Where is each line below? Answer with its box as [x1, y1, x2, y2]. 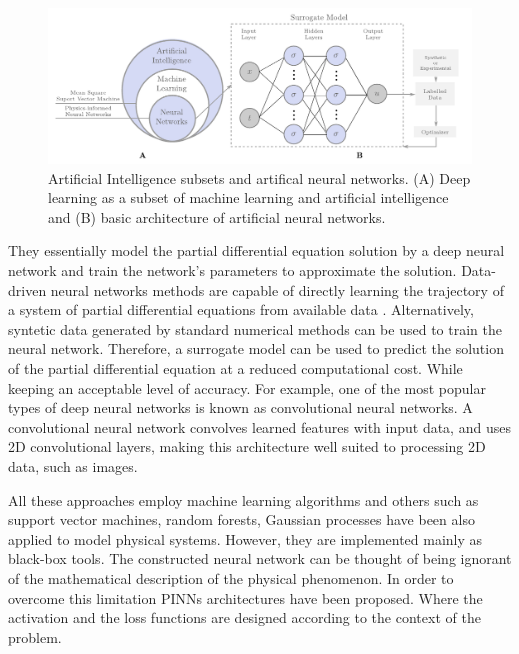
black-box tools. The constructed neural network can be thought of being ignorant [8, 548, 512, 569]
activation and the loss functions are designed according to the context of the [8, 607, 481, 628]
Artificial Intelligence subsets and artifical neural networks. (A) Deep [48, 167, 471, 188]
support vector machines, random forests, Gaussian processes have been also [8, 509, 475, 530]
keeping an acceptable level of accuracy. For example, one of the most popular [8, 377, 486, 398]
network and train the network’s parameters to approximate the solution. [8, 260, 457, 281]
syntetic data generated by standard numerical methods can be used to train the [8, 318, 502, 339]
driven [8, 279, 47, 300]
